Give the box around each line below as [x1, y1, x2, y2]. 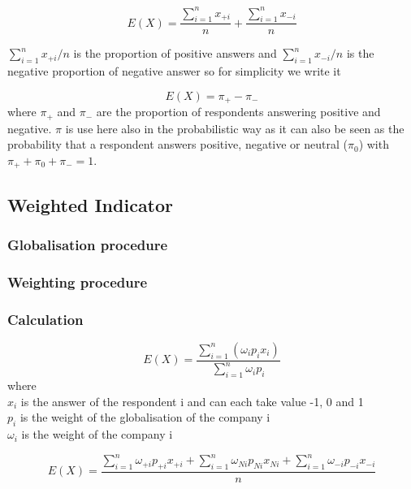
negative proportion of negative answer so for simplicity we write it [7, 63, 341, 80]
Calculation [7, 309, 84, 329]
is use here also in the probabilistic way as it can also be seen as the [65, 119, 405, 136]
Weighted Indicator [7, 192, 174, 217]
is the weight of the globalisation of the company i [19, 409, 270, 426]
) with [358, 136, 389, 153]
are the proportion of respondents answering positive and [96, 103, 381, 120]
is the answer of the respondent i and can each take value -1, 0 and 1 [20, 392, 364, 409]
